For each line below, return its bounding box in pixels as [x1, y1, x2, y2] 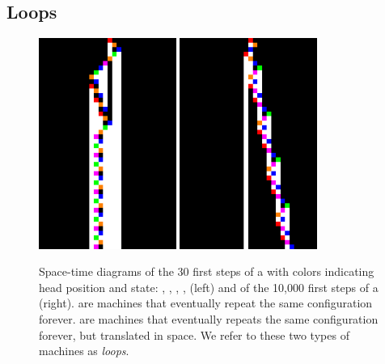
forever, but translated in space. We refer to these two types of [39, 326, 349, 343]
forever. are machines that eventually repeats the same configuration [39, 310, 379, 327]
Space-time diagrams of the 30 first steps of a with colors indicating [39, 263, 374, 280]
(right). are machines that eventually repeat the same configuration [39, 294, 373, 311]
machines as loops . [39, 342, 129, 359]
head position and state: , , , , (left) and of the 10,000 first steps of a [39, 278, 379, 295]
